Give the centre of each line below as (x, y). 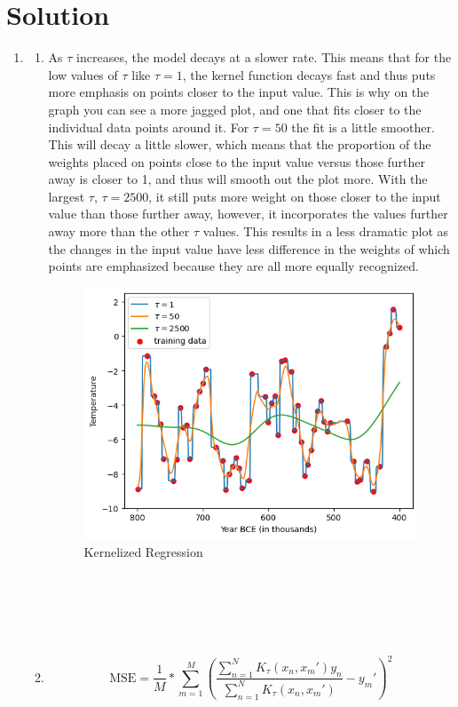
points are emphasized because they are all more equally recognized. (233, 266)
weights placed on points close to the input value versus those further (237, 161)
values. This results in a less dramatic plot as (326, 231)
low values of (83, 74)
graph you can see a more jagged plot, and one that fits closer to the (235, 109)
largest (67, 196)
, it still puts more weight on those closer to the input (295, 196)
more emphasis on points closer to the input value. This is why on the (239, 92)
